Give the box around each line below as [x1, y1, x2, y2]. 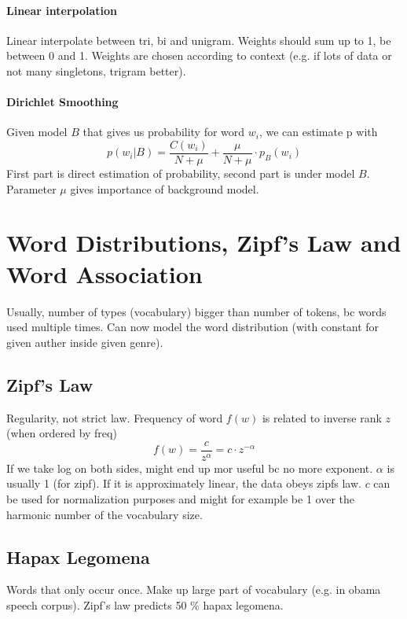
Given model [6, 123, 68, 140]
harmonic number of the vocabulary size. [6, 506, 203, 522]
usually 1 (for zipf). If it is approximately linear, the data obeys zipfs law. [6, 475, 361, 492]
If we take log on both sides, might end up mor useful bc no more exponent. [6, 459, 373, 476]
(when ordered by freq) [6, 425, 117, 441]
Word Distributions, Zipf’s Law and [6, 227, 401, 259]
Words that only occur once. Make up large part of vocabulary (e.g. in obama [6, 581, 381, 598]
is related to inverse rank [262, 409, 382, 426]
